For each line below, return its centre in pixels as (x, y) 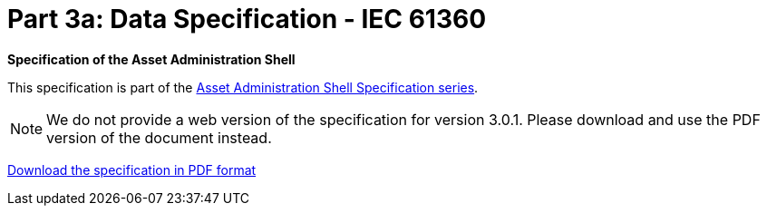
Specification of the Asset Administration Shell (151, 59)
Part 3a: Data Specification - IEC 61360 (247, 19)
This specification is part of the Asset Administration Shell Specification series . (243, 87)
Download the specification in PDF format (132, 169)
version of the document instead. (159, 137)
